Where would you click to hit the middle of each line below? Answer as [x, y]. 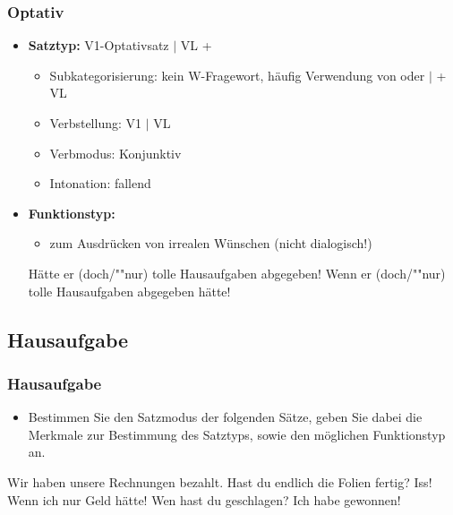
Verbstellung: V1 [96, 123]
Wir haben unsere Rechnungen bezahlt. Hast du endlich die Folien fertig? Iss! [220, 481]
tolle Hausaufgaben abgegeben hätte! [129, 291]
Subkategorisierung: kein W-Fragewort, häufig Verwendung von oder [237, 75]
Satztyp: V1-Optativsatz [98, 45]
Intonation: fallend [100, 183]
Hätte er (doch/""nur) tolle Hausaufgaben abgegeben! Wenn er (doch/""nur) [237, 273]
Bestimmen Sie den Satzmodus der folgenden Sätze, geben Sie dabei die [225, 417]
